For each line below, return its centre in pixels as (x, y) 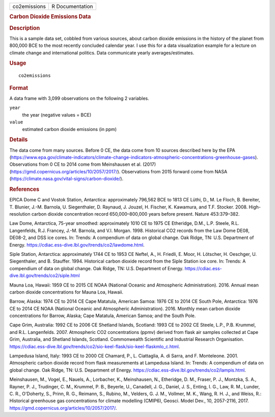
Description (25, 28)
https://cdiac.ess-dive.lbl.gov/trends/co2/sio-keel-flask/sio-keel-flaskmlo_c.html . (95, 346)
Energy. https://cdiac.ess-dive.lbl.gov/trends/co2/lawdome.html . (77, 245)
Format (19, 88)
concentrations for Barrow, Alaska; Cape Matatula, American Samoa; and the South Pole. (103, 316)
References (24, 189)
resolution (20, 214)
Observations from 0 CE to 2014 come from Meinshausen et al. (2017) (83, 164)
